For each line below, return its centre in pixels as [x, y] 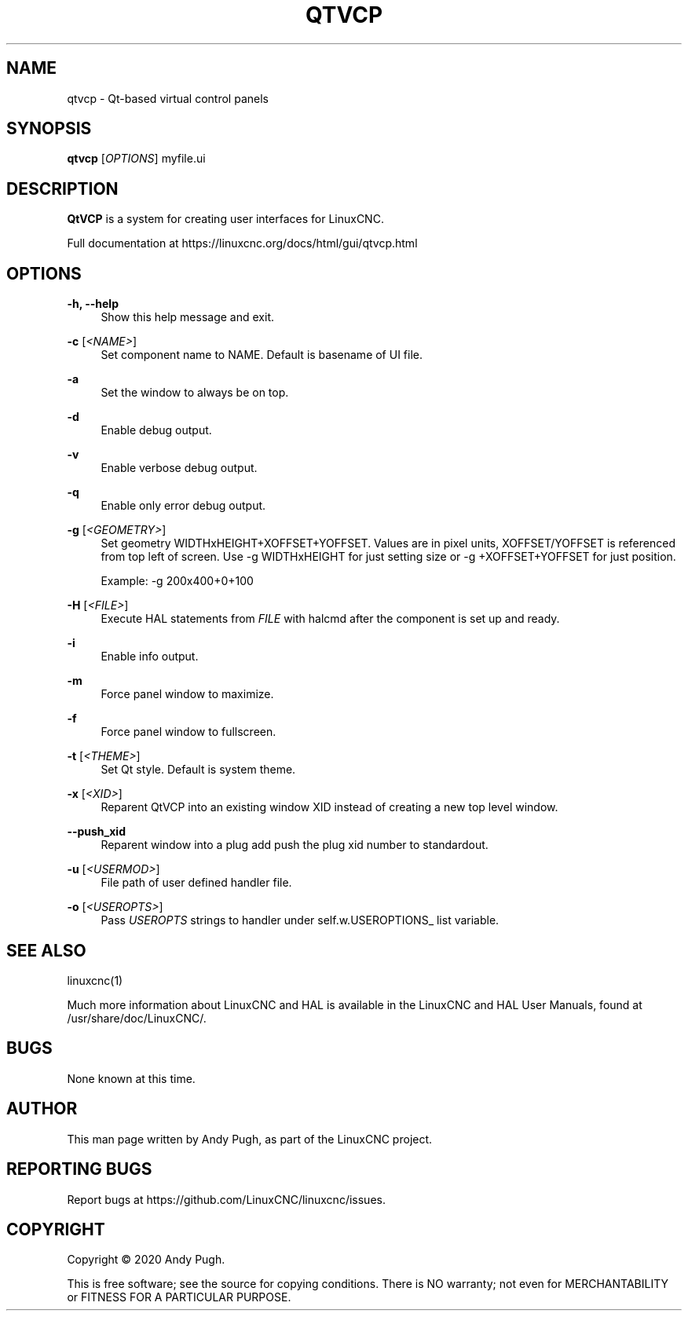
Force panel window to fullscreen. [188, 732]
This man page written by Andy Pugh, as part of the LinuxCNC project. [250, 1139]
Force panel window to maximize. [187, 694]
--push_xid [96, 832]
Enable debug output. [156, 430]
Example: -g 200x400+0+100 [177, 581]
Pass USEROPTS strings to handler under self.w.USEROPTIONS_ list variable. [300, 920]
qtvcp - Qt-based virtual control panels [168, 98]
